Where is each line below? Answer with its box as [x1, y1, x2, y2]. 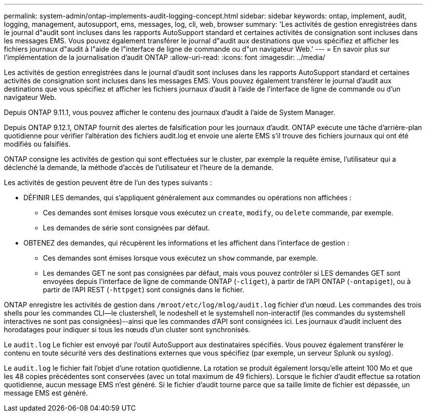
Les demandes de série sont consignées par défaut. [43, 224, 210, 232]
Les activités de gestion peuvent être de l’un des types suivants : [4, 178, 212, 187]
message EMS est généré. [4, 389, 88, 397]
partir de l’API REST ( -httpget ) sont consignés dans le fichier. [43, 285, 244, 294]
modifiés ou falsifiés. [4, 140, 71, 148]
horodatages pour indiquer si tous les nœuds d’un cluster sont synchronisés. [4, 325, 251, 334]
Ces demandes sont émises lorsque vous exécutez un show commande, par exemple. [43, 254, 318, 262]
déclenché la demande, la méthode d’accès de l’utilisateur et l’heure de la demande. [4, 163, 274, 171]
